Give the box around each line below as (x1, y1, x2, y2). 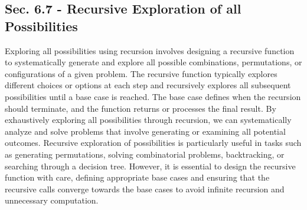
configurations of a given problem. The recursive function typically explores (5, 67, 277, 79)
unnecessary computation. (5, 194, 99, 206)
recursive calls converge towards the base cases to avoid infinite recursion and (5, 182, 285, 195)
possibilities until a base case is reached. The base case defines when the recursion (5, 90, 301, 102)
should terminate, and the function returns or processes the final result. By (5, 102, 276, 114)
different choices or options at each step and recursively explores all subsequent (5, 79, 291, 91)
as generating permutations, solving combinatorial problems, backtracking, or (5, 148, 285, 160)
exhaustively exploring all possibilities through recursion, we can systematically (5, 114, 292, 126)
